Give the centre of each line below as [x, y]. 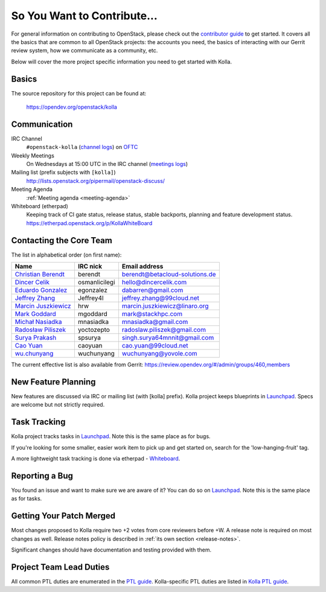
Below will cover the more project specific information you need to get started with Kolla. [122, 62]
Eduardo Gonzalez [41, 290]
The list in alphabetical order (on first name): [66, 255]
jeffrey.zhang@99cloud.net [160, 298]
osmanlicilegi [96, 282]
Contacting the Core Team [62, 240]
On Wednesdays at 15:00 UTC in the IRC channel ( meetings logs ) [107, 164]
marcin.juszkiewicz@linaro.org [165, 306]
